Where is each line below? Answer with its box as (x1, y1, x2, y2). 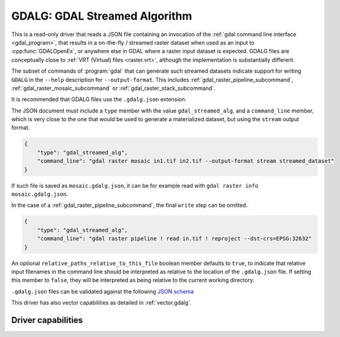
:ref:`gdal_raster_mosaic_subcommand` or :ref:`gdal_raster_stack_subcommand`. (11, 84, 216, 92)
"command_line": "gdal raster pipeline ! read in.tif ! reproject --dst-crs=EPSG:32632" (37, 235, 312, 242)
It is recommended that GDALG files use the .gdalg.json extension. (11, 95, 187, 103)
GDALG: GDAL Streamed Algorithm (11, 9, 192, 23)
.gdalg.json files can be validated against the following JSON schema (11, 287, 194, 295)
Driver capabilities (11, 315, 83, 325)
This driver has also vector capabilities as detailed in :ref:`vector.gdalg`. (11, 299, 192, 306)
